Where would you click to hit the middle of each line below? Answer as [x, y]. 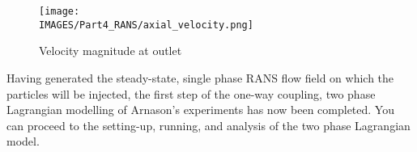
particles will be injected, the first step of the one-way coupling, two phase [191, 93]
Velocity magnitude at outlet [111, 51]
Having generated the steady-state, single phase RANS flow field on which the [200, 77]
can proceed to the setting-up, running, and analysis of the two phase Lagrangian [208, 125]
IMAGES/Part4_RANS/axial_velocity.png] [146, 25]
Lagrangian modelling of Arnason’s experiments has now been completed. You [200, 110]
